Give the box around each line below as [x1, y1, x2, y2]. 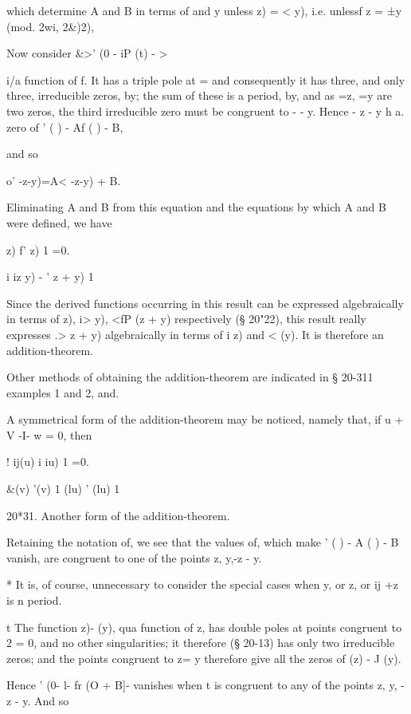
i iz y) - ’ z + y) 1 [6, 268, 94, 285]
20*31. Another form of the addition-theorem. [6, 507, 230, 523]
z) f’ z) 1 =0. [6, 241, 70, 258]
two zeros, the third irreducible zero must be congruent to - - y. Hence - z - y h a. [6, 102, 405, 119]
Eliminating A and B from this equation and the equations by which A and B [6, 199, 386, 215]
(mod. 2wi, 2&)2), [6, 18, 95, 34]
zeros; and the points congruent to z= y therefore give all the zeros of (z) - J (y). [6, 649, 401, 666]
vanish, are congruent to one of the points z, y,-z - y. [6, 549, 262, 566]
